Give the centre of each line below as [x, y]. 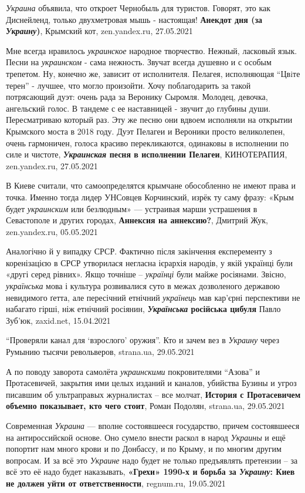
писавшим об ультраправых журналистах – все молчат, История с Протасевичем [153, 394]
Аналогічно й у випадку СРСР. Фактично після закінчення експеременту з [139, 251]
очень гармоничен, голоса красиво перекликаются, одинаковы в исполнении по [148, 142]
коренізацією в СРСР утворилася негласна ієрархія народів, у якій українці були [149, 262]
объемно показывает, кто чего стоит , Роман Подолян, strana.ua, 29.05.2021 [145, 406]
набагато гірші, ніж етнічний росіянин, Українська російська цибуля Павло [143, 309]
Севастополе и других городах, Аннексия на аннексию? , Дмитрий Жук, [137, 220]
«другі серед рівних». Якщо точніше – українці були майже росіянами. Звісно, [146, 274]
